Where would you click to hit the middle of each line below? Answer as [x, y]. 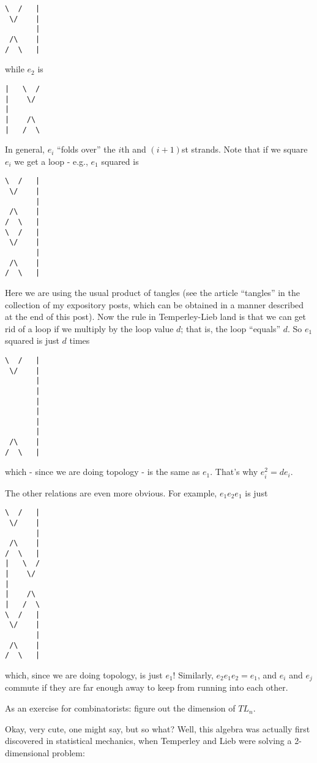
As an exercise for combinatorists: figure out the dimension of [120, 708]
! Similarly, [193, 675]
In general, [25, 149]
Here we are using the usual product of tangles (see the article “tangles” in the [152, 292]
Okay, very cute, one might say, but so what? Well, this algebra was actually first [158, 728]
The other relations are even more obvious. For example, [111, 492]
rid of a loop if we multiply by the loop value [89, 328]
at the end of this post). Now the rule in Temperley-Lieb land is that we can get [156, 317]
